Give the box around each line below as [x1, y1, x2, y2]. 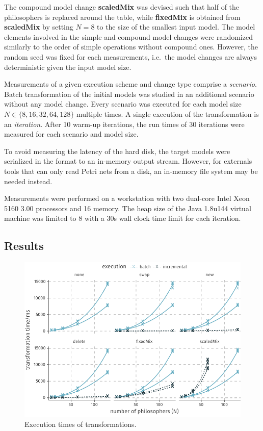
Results [4, 238, 44, 253]
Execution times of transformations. [24, 418, 137, 429]
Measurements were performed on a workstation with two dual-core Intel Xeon [4, 193, 250, 204]
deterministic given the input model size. [4, 61, 131, 72]
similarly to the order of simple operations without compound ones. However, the [4, 41, 258, 52]
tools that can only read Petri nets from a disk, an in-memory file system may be [4, 165, 258, 176]
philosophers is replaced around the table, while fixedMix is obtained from [4, 11, 241, 22]
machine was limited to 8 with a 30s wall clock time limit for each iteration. [4, 213, 241, 223]
